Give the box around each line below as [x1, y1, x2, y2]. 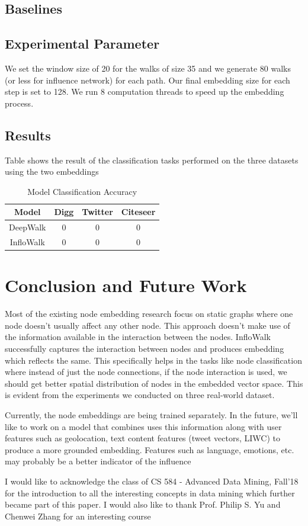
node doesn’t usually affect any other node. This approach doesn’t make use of [5, 319, 290, 331]
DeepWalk [9, 221, 46, 233]
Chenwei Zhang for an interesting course [5, 509, 151, 522]
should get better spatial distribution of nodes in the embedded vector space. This [5, 377, 303, 389]
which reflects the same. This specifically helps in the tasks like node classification [5, 354, 302, 366]
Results [5, 126, 51, 144]
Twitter [82, 206, 113, 218]
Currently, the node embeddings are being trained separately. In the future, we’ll [5, 409, 298, 421]
